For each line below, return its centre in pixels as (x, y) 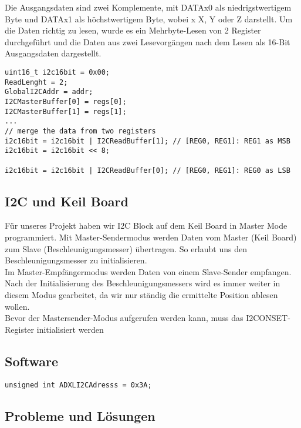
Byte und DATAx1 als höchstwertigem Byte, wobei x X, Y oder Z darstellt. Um (149, 19)
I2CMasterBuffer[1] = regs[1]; (66, 111)
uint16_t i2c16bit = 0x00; (57, 72)
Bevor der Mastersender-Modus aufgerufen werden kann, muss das (124, 318)
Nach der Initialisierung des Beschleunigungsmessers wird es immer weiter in (143, 283)
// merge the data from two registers (80, 131)
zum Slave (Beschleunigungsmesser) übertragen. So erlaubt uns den (126, 248)
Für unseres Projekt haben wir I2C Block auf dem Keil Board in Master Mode (146, 225)
